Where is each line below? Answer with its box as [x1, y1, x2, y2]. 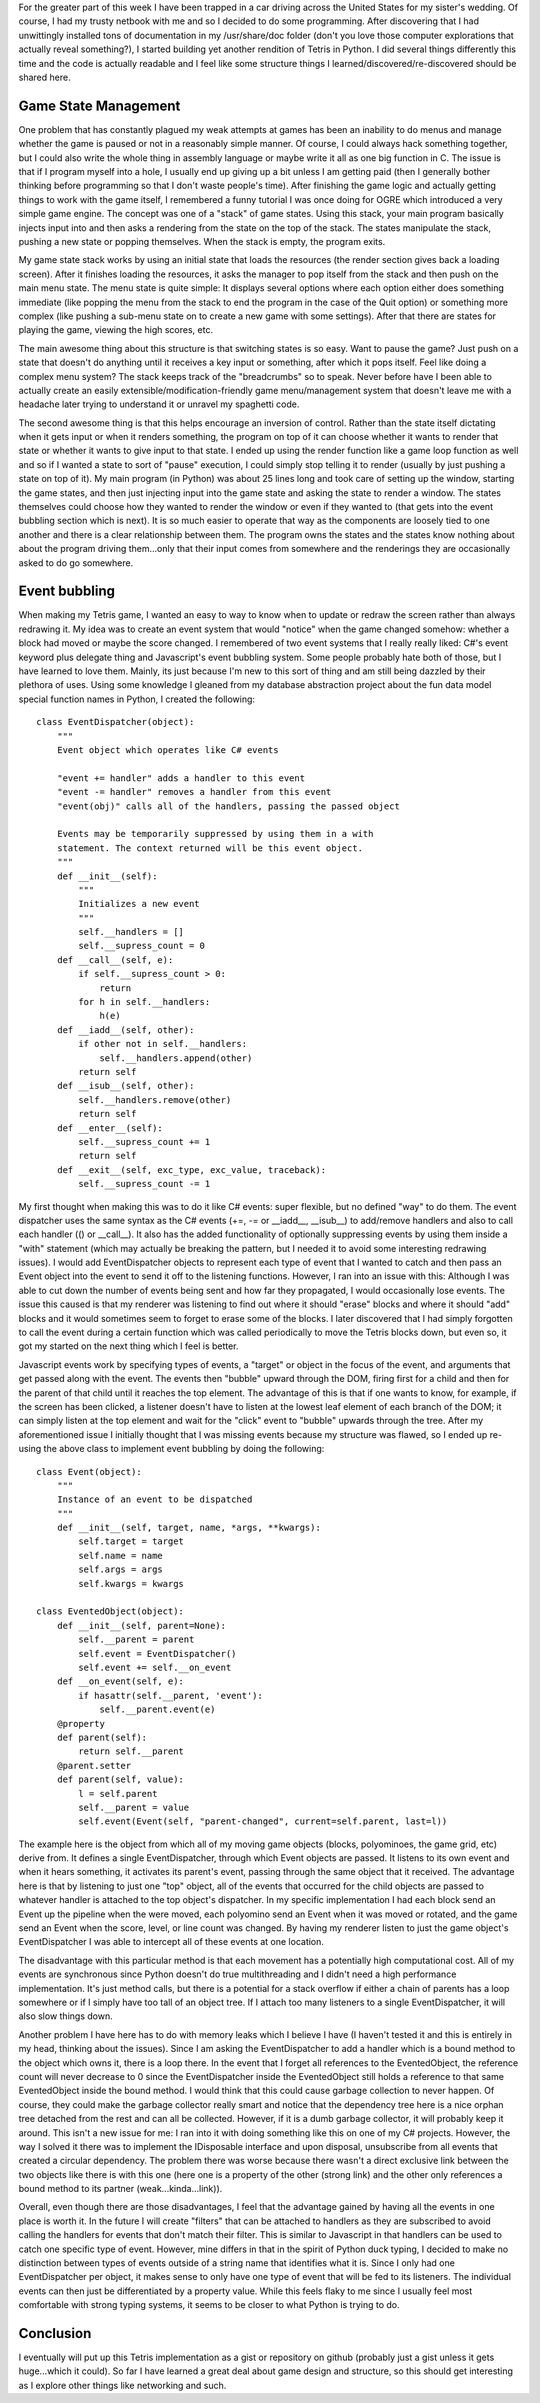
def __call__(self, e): [56, 954, 174, 965]
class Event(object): [36, 1466, 142, 1477]
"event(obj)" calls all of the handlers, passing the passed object [56, 800, 400, 812]
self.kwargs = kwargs [78, 1578, 185, 1589]
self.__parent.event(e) [99, 1704, 216, 1715]
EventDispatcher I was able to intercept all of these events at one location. [18, 1936, 325, 1948]
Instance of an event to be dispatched [56, 1494, 253, 1505]
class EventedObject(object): [36, 1606, 185, 1617]
